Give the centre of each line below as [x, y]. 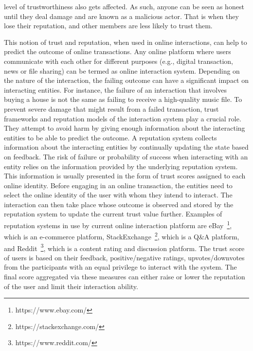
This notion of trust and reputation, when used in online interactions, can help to [126, 42]
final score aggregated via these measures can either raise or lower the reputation [125, 276]
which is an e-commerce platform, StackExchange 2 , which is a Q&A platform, [122, 236]
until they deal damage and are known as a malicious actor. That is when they [121, 16]
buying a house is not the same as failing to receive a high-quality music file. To [123, 99]
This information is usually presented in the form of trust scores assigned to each [125, 176]
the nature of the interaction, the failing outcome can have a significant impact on [126, 80]
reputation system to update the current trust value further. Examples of [113, 214]
